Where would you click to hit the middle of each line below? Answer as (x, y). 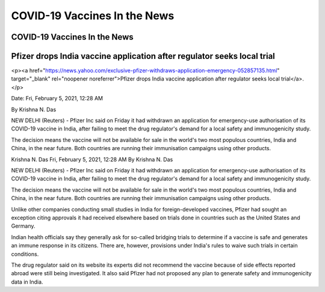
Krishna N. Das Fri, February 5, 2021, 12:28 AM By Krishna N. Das (92, 159)
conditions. (25, 254)
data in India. (27, 282)
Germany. (23, 226)
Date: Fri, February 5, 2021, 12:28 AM (57, 99)
